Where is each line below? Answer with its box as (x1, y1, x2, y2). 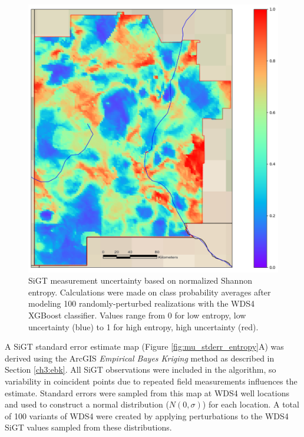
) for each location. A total (202, 398, 299, 410)
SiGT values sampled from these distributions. (5, 421, 172, 433)
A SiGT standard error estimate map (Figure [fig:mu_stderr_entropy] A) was (5, 340, 284, 353)
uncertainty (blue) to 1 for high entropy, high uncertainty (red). (28, 320, 259, 333)
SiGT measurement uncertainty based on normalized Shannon (28, 274, 252, 287)
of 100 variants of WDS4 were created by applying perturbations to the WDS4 (5, 409, 289, 422)
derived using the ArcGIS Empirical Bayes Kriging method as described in (5, 351, 275, 364)
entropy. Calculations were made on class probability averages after (28, 285, 271, 298)
